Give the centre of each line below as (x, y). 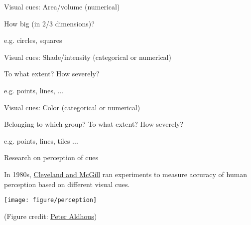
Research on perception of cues (51, 157)
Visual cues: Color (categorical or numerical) (72, 107)
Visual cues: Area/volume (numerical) (62, 6)
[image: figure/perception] (51, 200)
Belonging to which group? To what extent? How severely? (94, 124)
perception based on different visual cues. (67, 184)
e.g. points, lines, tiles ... (41, 140)
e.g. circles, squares (33, 40)
